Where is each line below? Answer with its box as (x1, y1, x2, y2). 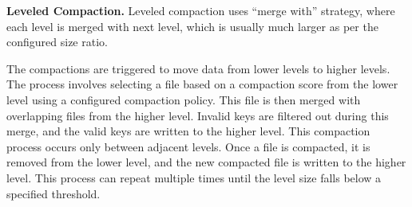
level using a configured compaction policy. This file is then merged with (6, 91, 361, 107)
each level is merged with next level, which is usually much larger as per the (6, 18, 378, 34)
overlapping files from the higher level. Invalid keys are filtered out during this (6, 107, 389, 123)
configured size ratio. (6, 33, 108, 50)
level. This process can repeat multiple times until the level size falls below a (6, 169, 382, 186)
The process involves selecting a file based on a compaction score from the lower (6, 76, 398, 92)
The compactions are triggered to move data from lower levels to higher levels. (6, 60, 390, 76)
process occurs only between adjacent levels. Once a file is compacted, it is (6, 138, 370, 154)
